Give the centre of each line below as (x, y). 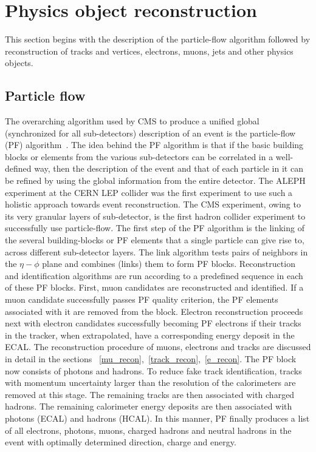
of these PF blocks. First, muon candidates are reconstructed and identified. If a (154, 287)
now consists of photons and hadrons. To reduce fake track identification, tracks (153, 370)
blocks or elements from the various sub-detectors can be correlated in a (139, 156)
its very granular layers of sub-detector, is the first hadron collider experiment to (155, 216)
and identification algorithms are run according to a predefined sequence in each (154, 275)
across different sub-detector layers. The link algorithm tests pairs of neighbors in (156, 251)
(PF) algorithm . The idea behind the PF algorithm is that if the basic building (154, 145)
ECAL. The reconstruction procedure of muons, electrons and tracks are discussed (158, 347)
